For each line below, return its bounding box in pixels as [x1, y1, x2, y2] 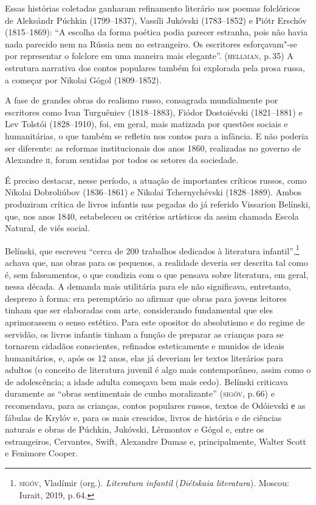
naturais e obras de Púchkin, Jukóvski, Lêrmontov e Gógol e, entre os [5, 423, 264, 436]
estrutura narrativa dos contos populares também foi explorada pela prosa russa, [5, 61, 305, 74]
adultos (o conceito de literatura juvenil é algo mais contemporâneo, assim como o [5, 363, 311, 376]
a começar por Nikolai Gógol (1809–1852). [5, 73, 162, 86]
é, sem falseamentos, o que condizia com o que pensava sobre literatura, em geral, [5, 268, 309, 280]
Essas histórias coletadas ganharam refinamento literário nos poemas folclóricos [5, 2, 300, 14]
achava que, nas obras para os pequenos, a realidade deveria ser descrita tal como [5, 256, 308, 268]
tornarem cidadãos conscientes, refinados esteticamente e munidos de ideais [5, 340, 284, 352]
